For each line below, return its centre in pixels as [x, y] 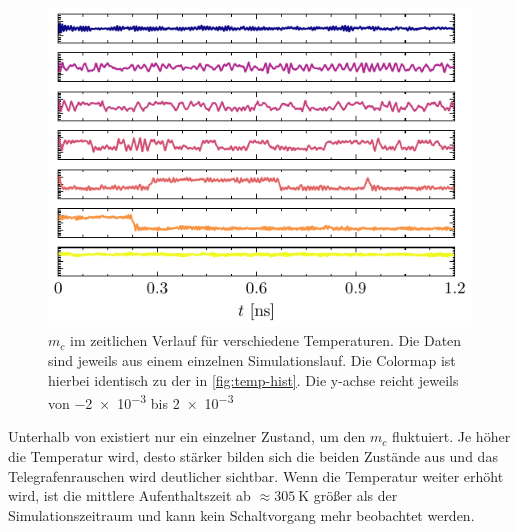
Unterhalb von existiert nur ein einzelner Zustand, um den [187, 436]
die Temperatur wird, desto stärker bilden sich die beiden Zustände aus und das [253, 456]
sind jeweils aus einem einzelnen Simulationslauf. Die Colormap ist [252, 359]
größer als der [355, 495]
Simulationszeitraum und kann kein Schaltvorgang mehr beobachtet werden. [241, 514]
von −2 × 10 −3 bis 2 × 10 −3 [141, 401]
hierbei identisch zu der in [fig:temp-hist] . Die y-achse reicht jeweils [253, 379]
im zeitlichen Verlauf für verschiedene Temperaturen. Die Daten [265, 340]
